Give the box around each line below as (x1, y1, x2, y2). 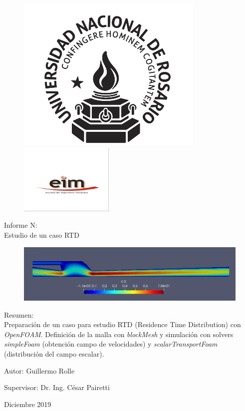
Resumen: (4, 309, 34, 320)
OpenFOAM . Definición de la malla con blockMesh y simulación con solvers (4, 329, 234, 339)
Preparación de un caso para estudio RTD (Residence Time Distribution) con (4, 319, 241, 330)
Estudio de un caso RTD (4, 229, 79, 240)
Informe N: (4, 220, 37, 230)
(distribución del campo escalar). (4, 349, 104, 359)
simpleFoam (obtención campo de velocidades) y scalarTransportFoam (4, 339, 218, 349)
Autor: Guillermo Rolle (4, 365, 75, 376)
